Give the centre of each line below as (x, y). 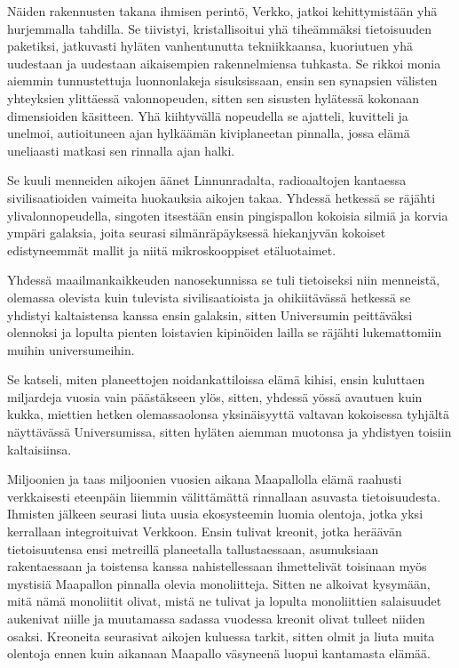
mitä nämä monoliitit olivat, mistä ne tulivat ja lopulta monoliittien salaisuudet (225, 601)
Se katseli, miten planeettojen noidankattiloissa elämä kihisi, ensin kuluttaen (216, 379)
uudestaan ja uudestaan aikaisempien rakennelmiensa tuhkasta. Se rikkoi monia (224, 63)
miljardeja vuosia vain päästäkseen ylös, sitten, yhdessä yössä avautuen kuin (215, 396)
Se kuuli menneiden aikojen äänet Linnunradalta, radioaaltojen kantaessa (207, 180)
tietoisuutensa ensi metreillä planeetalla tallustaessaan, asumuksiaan (193, 548)
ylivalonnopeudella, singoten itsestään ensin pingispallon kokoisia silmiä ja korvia (228, 215)
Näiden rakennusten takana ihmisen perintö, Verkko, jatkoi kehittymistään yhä (222, 11)
